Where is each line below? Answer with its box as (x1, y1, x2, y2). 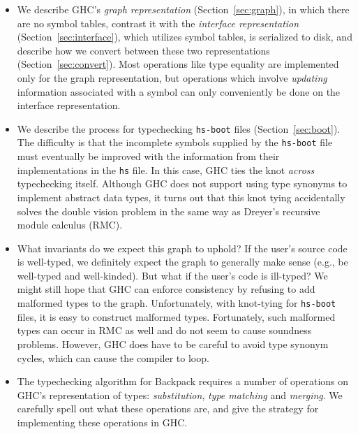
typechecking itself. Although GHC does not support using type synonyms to (17, 176, 348, 191)
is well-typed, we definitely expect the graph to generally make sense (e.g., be (17, 254, 348, 269)
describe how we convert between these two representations (17, 43, 270, 57)
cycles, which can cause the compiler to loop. (17, 350, 209, 365)
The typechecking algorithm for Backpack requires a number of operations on (17, 374, 349, 389)
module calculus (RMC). (17, 217, 123, 232)
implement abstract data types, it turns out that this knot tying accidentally (17, 189, 345, 204)
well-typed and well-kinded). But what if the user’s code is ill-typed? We (17, 268, 328, 282)
